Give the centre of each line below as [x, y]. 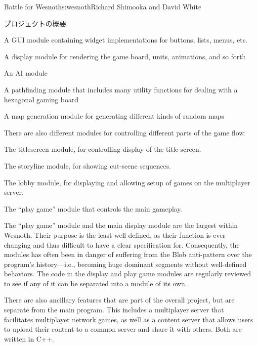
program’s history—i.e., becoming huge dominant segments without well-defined [125, 264]
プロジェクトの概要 [35, 23]
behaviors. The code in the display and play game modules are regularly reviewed [128, 274]
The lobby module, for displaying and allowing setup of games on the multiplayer [127, 182]
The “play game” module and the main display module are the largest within [121, 225]
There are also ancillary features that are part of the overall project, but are [119, 300]
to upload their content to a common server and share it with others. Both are [123, 329]
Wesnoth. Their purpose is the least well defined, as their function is [107, 235]
